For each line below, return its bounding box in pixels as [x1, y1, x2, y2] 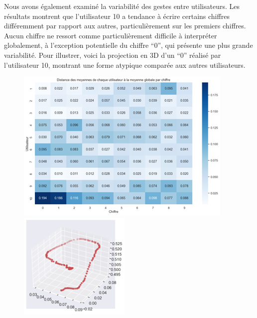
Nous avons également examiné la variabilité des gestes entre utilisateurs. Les [4, 1, 240, 11]
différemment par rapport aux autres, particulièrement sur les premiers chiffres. [4, 20, 246, 31]
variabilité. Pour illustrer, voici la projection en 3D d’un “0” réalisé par [4, 49, 221, 60]
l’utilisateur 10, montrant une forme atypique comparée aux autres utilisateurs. [4, 59, 246, 70]
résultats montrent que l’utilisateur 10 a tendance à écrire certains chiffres [4, 10, 230, 21]
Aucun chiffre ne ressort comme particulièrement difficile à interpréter [4, 30, 217, 40]
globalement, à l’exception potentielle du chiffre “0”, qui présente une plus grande [4, 40, 253, 50]
